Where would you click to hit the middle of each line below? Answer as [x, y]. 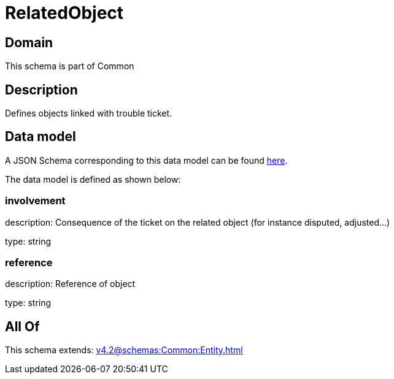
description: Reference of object [70, 284]
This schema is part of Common [70, 66]
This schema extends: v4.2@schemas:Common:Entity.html [124, 350]
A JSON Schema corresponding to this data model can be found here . [146, 160]
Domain [29, 42]
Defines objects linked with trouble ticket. [89, 113]
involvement [35, 201]
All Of [22, 326]
